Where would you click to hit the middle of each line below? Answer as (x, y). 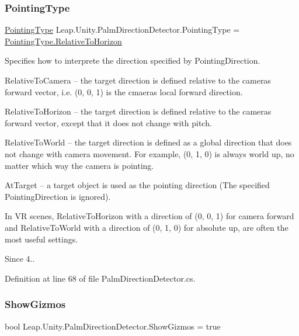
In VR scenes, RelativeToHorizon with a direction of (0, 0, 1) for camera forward (149, 216)
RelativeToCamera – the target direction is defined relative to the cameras (138, 80)
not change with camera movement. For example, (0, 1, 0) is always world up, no (149, 153)
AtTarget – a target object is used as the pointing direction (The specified (137, 185)
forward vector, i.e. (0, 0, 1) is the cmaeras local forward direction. (124, 91)
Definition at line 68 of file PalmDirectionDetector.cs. (100, 278)
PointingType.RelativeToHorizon (63, 41)
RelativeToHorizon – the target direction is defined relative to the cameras (138, 111)
